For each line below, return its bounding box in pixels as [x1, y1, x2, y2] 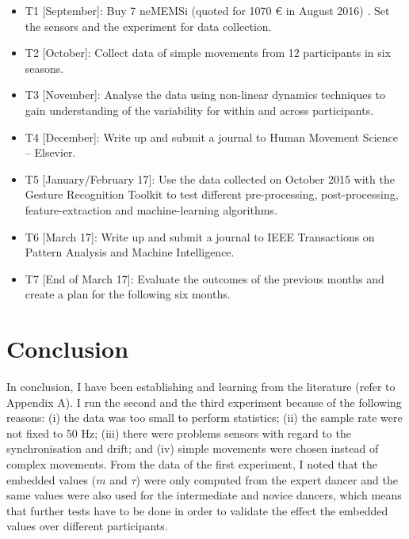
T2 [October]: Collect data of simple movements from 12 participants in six [25, 44, 392, 61]
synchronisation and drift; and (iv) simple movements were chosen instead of [6, 440, 379, 457]
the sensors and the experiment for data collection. [25, 17, 272, 34]
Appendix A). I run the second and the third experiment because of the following [6, 393, 402, 410]
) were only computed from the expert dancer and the [136, 471, 398, 488]
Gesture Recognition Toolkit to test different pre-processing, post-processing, [25, 186, 399, 203]
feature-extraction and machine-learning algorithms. [25, 201, 277, 218]
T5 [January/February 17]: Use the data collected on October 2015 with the [25, 170, 395, 187]
